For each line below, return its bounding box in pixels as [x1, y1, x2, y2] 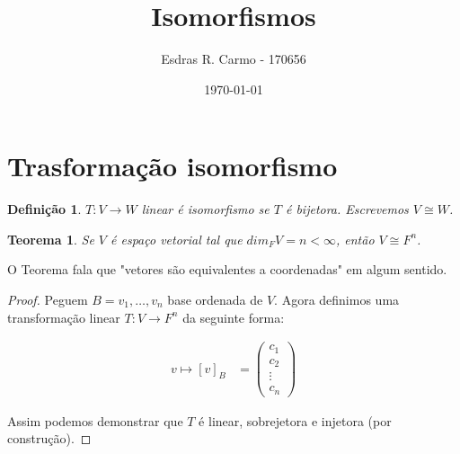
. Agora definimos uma [274, 290, 400, 309]
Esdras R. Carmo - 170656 [161, 49, 306, 68]
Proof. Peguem [7, 290, 88, 309]
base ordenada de [167, 290, 263, 309]
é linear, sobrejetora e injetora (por [199, 411, 392, 430]
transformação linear [7, 307, 120, 326]
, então [335, 229, 375, 248]
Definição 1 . [7, 200, 82, 218]
